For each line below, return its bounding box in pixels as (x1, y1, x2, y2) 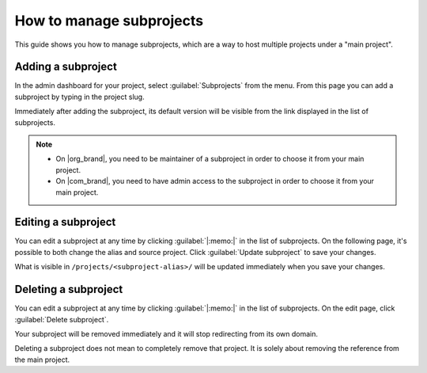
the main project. (14, 355, 70, 364)
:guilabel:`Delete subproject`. (14, 314, 109, 324)
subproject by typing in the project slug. (14, 92, 145, 101)
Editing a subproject (14, 215, 116, 229)
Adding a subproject (14, 60, 118, 74)
